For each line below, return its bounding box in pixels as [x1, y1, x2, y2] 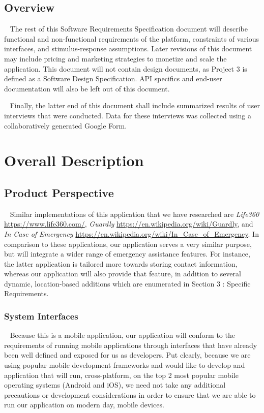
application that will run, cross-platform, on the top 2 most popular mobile [4, 369, 239, 380]
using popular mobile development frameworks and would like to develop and [4, 360, 245, 370]
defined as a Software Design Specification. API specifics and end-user [4, 73, 222, 84]
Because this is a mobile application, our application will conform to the [10, 330, 235, 340]
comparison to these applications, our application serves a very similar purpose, [4, 238, 252, 249]
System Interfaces [4, 309, 78, 322]
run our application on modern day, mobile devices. [4, 399, 164, 410]
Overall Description [4, 150, 144, 171]
